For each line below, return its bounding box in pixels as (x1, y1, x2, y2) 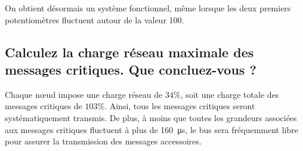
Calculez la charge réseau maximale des (5, 42, 254, 61)
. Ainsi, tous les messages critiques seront (104, 100, 255, 112)
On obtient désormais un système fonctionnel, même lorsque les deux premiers (5, 2, 291, 14)
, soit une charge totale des (180, 88, 279, 100)
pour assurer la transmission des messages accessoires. (5, 135, 202, 147)
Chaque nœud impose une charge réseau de (5, 88, 163, 100)
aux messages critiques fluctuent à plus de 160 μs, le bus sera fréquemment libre (5, 123, 299, 135)
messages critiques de (5, 100, 82, 112)
